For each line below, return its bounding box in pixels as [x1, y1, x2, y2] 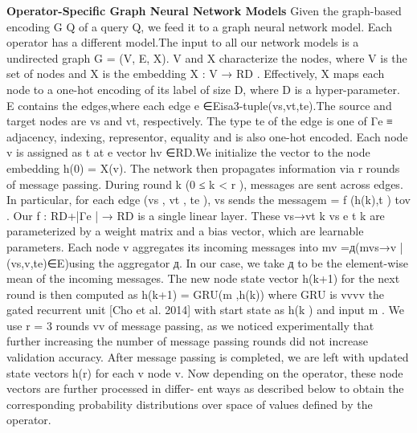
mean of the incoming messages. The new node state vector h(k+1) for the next [6, 270, 400, 287]
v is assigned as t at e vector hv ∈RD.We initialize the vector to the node [6, 144, 370, 161]
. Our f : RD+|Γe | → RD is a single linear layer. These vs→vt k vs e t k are [6, 206, 385, 223]
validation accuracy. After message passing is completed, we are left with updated [6, 349, 409, 366]
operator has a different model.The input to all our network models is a [6, 34, 359, 51]
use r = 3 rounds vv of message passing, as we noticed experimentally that [6, 317, 374, 333]
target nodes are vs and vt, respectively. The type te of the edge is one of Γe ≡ [6, 112, 393, 129]
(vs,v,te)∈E [6, 254, 65, 271]
